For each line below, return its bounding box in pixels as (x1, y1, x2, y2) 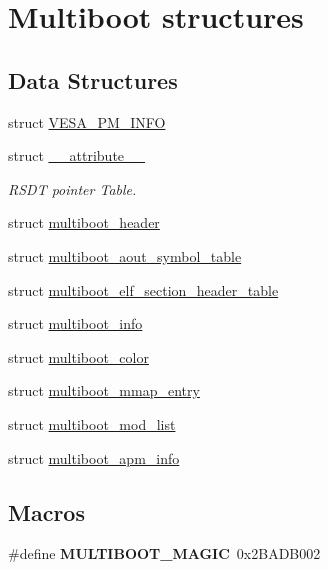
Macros (8, 496, 85, 527)
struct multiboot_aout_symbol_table (8, 245, 242, 266)
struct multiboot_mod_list (8, 413, 176, 434)
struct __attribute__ (8, 145, 146, 166)
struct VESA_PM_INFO (8, 111, 166, 132)
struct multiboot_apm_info (8, 447, 180, 468)
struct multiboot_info (8, 313, 143, 334)
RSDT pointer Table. (8, 178, 137, 199)
